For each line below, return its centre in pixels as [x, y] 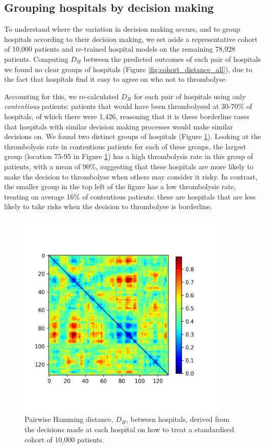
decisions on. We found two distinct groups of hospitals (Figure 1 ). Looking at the [133, 136]
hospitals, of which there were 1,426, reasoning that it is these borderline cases [127, 116]
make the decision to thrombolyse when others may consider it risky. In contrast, [131, 176]
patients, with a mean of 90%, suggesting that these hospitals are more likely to [129, 166]
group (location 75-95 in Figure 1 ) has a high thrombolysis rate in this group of [129, 156]
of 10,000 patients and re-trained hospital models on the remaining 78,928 [120, 49]
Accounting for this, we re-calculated [62, 96]
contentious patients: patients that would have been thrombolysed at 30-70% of [128, 106]
